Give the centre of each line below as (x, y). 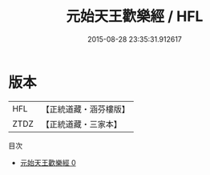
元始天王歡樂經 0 (48, 162)
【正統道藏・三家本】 (82, 124)
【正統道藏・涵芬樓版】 (86, 109)
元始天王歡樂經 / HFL (135, 16)
